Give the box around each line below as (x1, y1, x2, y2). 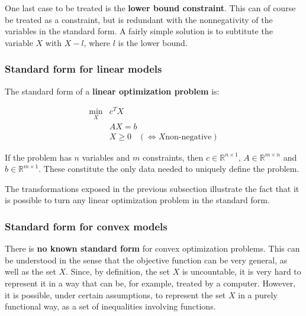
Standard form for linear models (5, 61, 162, 76)
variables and (82, 151, 130, 163)
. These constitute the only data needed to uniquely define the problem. (38, 162, 299, 175)
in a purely (238, 288, 278, 301)
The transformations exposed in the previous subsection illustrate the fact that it (5, 182, 299, 194)
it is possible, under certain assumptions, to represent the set (5, 288, 226, 301)
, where (83, 36, 110, 48)
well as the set (5, 265, 56, 278)
